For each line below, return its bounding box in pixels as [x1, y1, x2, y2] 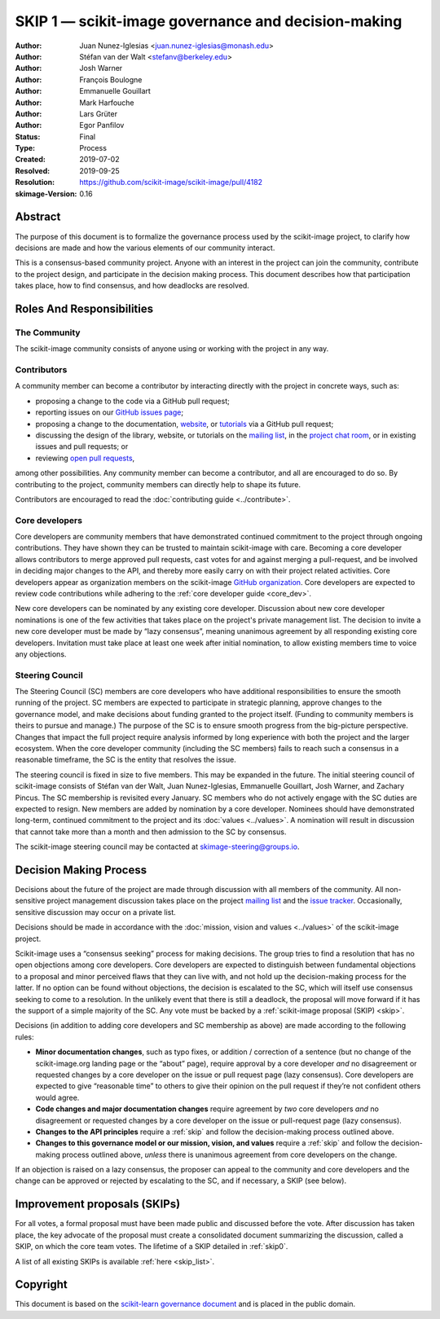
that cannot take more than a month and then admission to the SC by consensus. [15, 827, 287, 837]
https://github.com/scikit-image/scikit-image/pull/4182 [79, 178, 263, 187]
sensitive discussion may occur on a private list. [15, 907, 177, 917]
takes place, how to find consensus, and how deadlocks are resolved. [15, 281, 250, 291]
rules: [15, 1031, 34, 1042]
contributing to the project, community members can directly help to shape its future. [15, 479, 301, 489]
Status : [15, 131, 41, 142]
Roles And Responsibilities [15, 301, 154, 315]
